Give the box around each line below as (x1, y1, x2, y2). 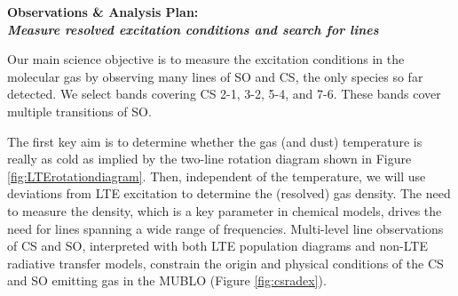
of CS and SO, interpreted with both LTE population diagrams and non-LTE (7, 236, 428, 255)
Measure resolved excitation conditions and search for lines (7, 20, 379, 38)
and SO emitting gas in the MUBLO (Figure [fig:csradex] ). (7, 271, 327, 290)
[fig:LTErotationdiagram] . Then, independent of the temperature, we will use (7, 166, 426, 185)
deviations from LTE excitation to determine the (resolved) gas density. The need (7, 184, 451, 203)
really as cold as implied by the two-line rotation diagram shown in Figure (7, 149, 412, 168)
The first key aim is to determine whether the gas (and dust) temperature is (7, 132, 422, 150)
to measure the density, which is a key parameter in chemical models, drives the (7, 201, 442, 220)
